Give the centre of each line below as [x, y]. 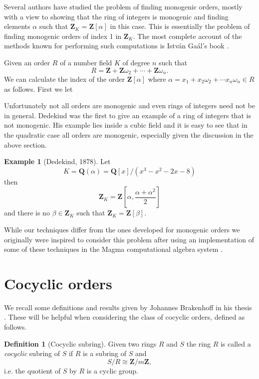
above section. [25, 144]
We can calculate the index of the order [64, 79]
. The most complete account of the [187, 36]
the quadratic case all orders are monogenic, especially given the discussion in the [129, 134]
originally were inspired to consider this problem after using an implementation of [129, 239]
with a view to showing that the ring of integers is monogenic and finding [116, 16]
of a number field [86, 62]
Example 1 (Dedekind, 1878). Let [57, 161]
